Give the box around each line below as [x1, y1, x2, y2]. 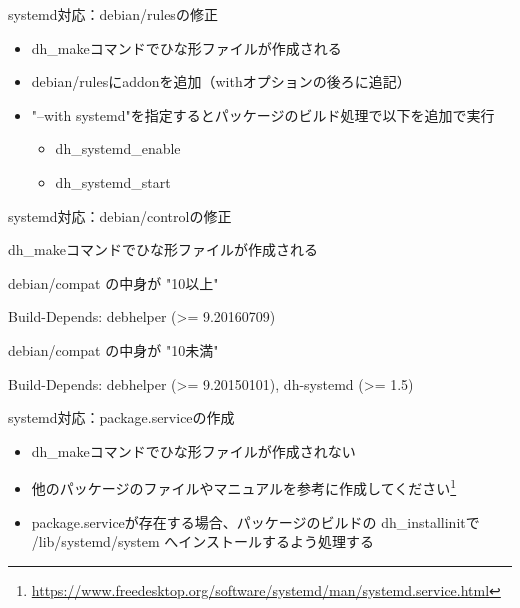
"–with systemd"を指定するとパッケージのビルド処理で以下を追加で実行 [31, 104, 495, 125]
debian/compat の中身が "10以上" [8, 272, 219, 293]
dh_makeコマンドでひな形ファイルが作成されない [31, 440, 356, 461]
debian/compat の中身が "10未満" [8, 339, 219, 360]
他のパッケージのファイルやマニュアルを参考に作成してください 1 [31, 475, 457, 498]
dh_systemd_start [55, 171, 171, 192]
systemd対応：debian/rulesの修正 [8, 4, 218, 24]
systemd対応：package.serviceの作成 [8, 407, 235, 428]
